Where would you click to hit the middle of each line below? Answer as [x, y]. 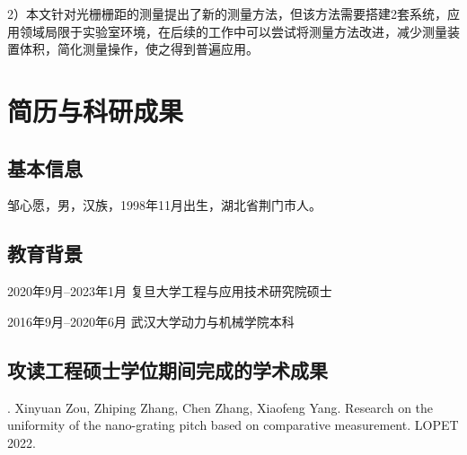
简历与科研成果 [96, 110]
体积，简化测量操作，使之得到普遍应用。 [139, 49]
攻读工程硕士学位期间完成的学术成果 [167, 369]
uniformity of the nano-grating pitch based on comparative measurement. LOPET [233, 425]
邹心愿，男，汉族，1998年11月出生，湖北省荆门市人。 [164, 205]
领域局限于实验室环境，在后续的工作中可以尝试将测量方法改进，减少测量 [233, 31]
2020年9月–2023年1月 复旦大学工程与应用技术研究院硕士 [170, 291]
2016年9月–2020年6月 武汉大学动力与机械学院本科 [151, 321]
